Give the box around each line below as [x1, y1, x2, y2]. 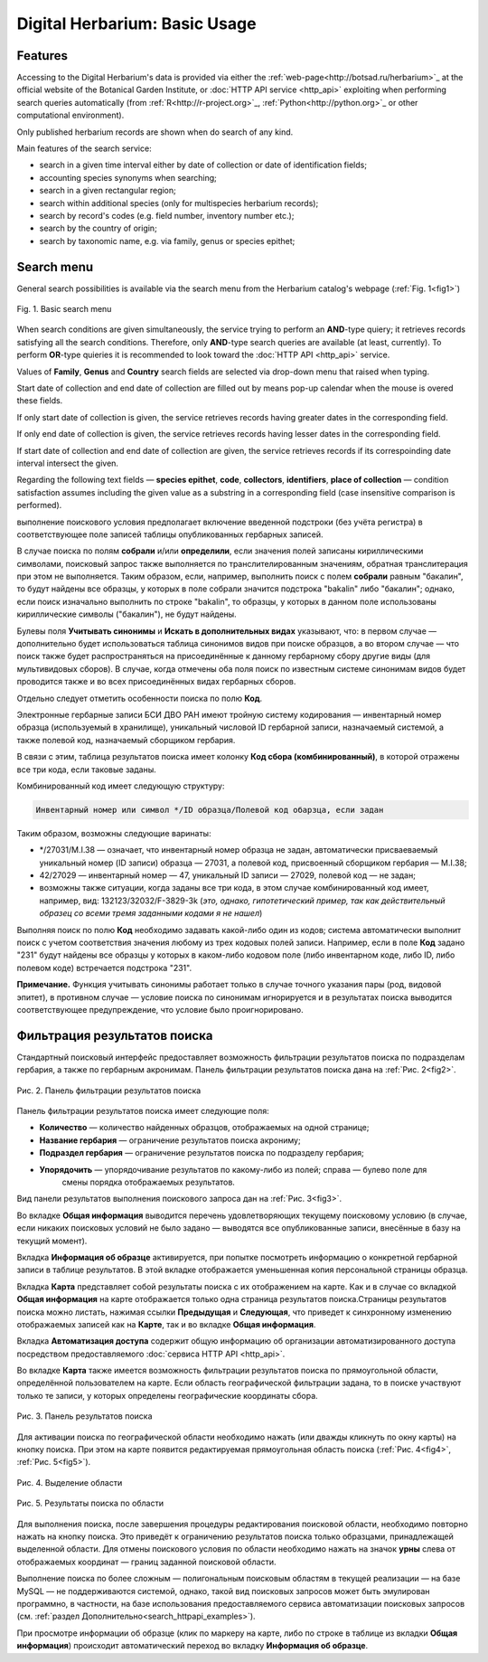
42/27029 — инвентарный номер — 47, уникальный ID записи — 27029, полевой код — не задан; [39, 870, 416, 881]
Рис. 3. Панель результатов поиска [16, 1411, 153, 1421]
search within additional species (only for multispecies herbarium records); [39, 197, 319, 208]
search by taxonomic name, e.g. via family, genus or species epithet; [39, 235, 296, 246]
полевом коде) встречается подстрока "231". [16, 962, 192, 973]
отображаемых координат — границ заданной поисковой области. [16, 1556, 277, 1567]
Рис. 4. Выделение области [16, 1477, 123, 1487]
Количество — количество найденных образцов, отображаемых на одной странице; [39, 1122, 370, 1133]
